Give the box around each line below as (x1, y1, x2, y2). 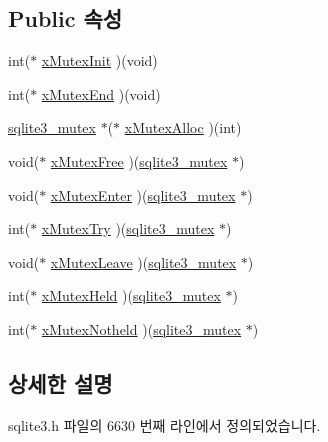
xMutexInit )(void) (41, 50, 158, 71)
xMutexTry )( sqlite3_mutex (41, 218, 215, 239)
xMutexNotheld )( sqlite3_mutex (41, 318, 242, 339)
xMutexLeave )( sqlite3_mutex (50, 251, 237, 272)
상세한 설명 (8, 367, 113, 398)
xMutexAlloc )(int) (124, 117, 242, 138)
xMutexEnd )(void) (41, 83, 161, 104)
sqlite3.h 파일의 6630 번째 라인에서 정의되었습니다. (8, 414, 321, 435)
